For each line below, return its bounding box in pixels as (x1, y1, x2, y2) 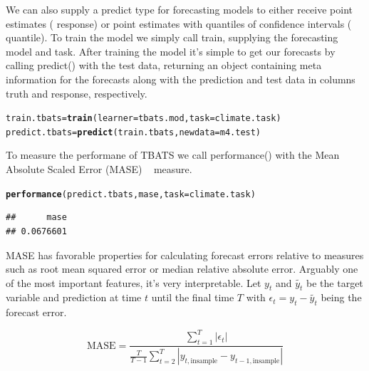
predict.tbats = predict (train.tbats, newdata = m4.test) (6, 127, 261, 137)
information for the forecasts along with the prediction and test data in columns (6, 71, 355, 86)
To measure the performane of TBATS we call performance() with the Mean (6, 147, 340, 162)
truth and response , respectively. (6, 85, 147, 100)
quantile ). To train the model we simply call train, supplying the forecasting (6, 30, 338, 45)
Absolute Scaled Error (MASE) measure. (6, 162, 192, 177)
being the (321, 290, 362, 305)
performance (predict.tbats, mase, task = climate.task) (6, 189, 256, 199)
